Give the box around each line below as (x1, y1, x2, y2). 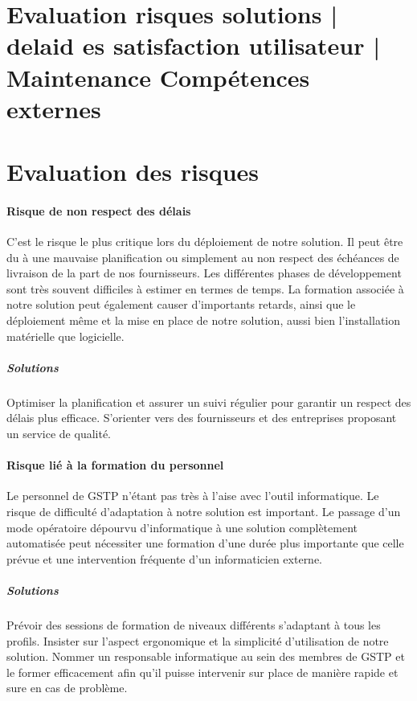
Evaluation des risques (6, 155, 260, 188)
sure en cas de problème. (6, 679, 128, 696)
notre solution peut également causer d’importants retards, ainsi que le (6, 296, 356, 313)
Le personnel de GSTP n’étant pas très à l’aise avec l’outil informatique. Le (6, 487, 379, 504)
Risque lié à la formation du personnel (6, 457, 224, 473)
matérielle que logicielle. (6, 327, 125, 344)
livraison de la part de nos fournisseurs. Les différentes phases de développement (6, 264, 402, 281)
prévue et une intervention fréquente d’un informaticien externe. (6, 550, 323, 567)
